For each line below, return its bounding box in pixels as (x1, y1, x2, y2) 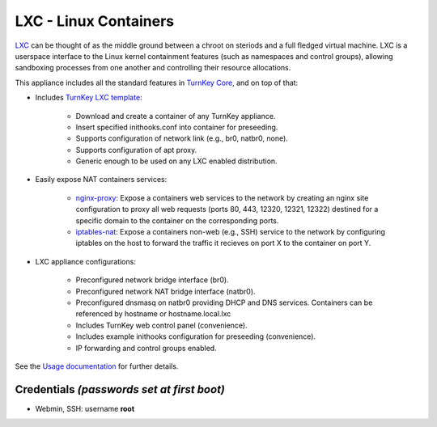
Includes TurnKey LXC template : (35, 93, 142, 103)
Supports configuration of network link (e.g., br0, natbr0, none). (75, 133, 289, 143)
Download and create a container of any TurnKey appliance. (75, 111, 276, 120)
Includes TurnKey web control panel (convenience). (75, 320, 248, 330)
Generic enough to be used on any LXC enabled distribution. (75, 156, 278, 166)
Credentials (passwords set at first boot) (15, 383, 226, 396)
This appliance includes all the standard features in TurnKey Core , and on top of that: (15, 78, 299, 87)
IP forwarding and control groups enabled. (75, 343, 218, 353)
